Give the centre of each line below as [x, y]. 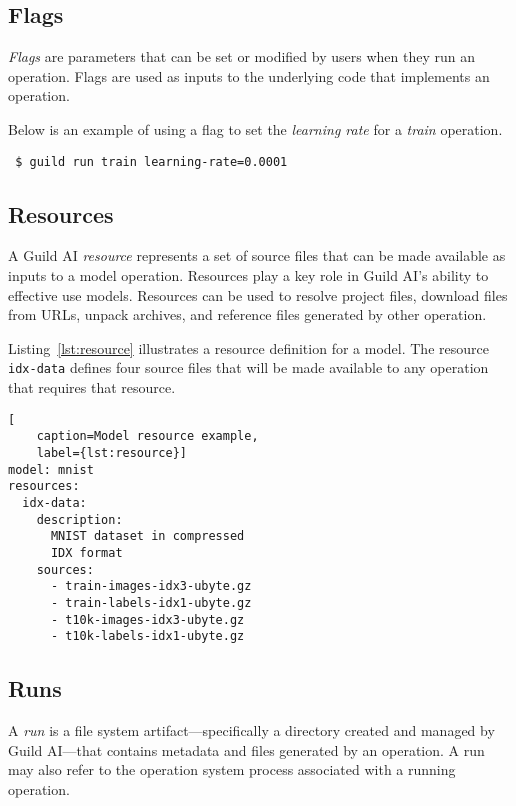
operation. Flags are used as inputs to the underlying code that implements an [249, 75]
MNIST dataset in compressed [147, 536]
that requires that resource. [92, 387]
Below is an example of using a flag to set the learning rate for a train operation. [255, 128]
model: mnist [51, 469]
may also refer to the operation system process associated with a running [232, 769]
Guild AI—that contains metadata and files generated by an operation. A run [246, 749]
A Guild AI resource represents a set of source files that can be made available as [257, 255]
